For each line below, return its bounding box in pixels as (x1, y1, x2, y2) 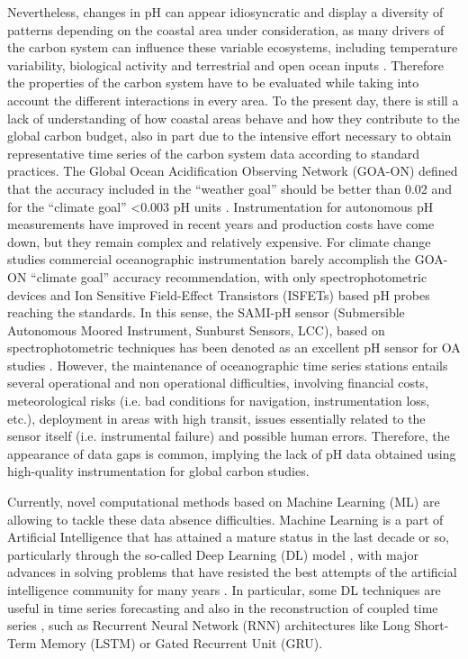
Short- (414, 616, 449, 635)
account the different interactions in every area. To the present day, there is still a (7, 90, 459, 109)
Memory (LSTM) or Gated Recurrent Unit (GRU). (40, 633, 323, 652)
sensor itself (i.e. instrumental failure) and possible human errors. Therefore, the (7, 426, 450, 445)
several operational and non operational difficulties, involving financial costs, (7, 373, 428, 392)
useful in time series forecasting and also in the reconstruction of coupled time (7, 598, 438, 617)
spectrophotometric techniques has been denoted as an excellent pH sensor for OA (7, 338, 461, 357)
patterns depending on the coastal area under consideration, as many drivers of (7, 20, 445, 39)
